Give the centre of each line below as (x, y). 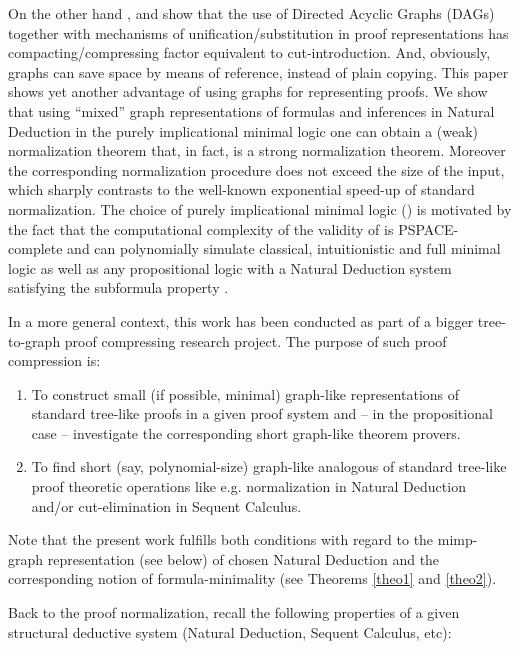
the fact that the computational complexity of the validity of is (201, 228)
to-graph (34, 340)
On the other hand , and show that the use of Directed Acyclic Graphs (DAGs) (251, 13)
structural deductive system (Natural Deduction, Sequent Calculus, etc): (230, 631)
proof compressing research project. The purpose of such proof (255, 340)
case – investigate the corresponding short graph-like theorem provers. (246, 432)
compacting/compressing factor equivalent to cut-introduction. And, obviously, (249, 52)
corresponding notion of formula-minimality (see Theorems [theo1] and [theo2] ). (252, 578)
